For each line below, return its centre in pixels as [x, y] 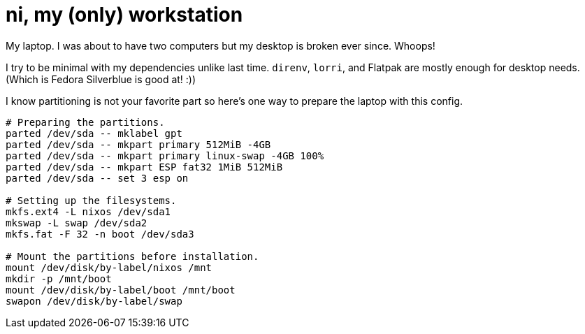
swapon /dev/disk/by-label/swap [94, 301]
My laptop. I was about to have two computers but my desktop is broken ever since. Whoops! [221, 45]
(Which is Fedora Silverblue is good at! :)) [101, 79]
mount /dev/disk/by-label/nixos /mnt [109, 267]
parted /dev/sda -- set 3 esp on [97, 178]
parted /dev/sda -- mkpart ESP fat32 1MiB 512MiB [144, 167]
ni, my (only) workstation [124, 15]
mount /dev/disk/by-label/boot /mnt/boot [121, 290]
